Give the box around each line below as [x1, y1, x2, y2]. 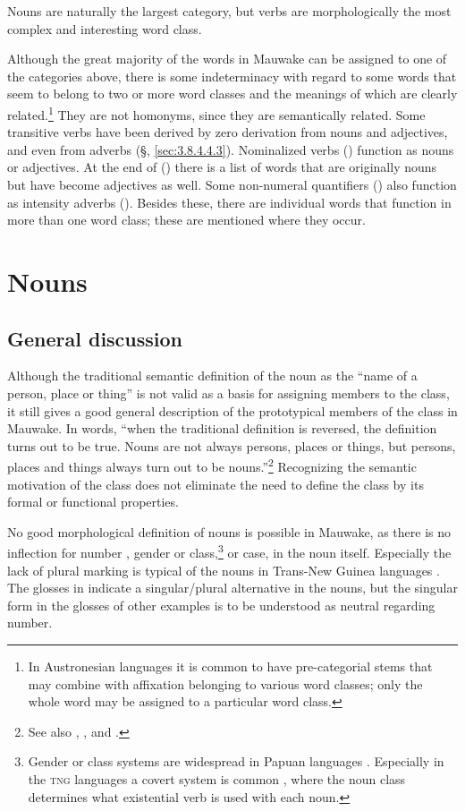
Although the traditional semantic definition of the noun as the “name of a [7, 366, 418, 385]
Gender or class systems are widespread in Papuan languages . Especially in [28, 752, 444, 771]
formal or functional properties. [7, 492, 179, 511]
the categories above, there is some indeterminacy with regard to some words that [7, 66, 457, 85]
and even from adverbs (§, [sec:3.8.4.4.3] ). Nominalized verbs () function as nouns [7, 140, 454, 158]
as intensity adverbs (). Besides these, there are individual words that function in [7, 192, 452, 211]
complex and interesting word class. [7, 19, 202, 38]
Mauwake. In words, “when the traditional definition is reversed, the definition [7, 419, 437, 438]
